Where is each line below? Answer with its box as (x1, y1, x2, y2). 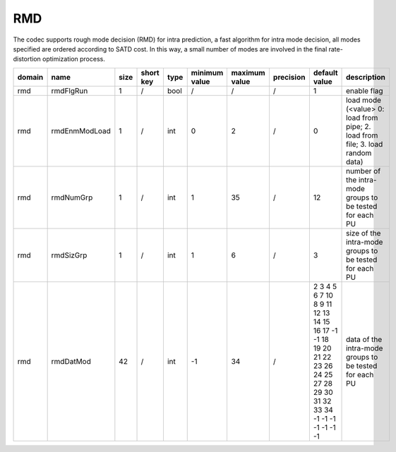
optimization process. (42, 55, 105, 63)
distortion (13, 55, 42, 63)
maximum (231, 68, 265, 78)
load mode (346, 95, 381, 105)
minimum (191, 68, 224, 78)
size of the (346, 228, 381, 238)
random (346, 148, 372, 158)
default (313, 68, 338, 78)
